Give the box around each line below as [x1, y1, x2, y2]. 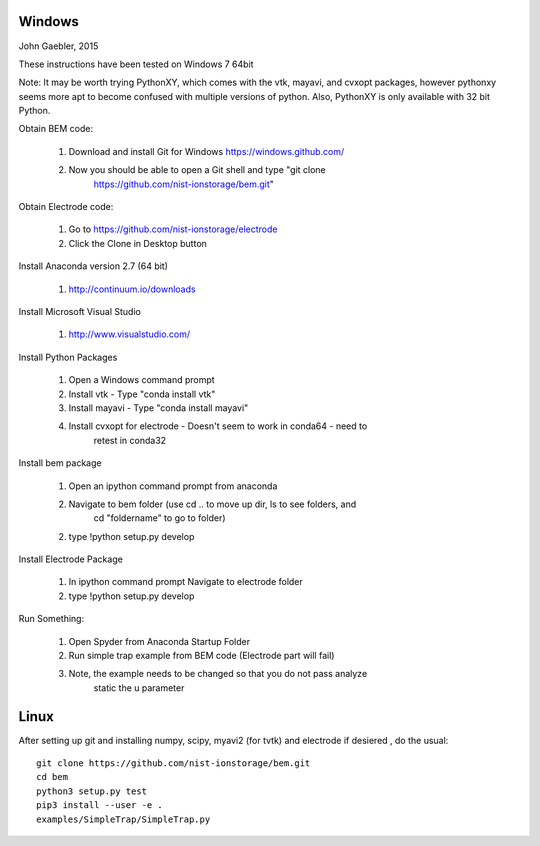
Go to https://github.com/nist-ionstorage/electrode [68, 223, 278, 235]
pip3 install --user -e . [36, 800, 164, 811]
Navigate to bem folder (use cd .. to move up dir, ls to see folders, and [68, 498, 357, 510]
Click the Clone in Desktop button [68, 237, 207, 249]
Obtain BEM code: [18, 123, 94, 135]
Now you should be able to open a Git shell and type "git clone [68, 164, 327, 176]
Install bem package [18, 457, 102, 469]
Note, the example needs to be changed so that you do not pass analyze [68, 668, 368, 680]
